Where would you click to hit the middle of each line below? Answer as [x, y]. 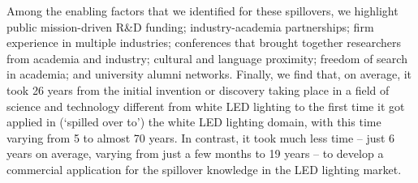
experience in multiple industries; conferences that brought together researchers [204, 43]
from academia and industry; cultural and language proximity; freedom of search [207, 58]
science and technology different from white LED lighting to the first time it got [206, 106]
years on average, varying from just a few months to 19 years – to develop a [195, 153]
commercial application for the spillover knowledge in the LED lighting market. [204, 169]
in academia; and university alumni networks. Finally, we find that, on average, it [209, 74]
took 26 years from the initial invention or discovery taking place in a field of [198, 89]
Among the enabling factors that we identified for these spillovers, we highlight [203, 11]
